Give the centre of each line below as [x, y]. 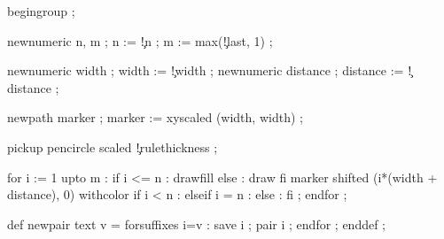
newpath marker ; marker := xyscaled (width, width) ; [155, 117]
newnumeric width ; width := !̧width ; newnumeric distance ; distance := [206, 70]
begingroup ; [41, 11]
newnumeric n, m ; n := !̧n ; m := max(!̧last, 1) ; [140, 40]
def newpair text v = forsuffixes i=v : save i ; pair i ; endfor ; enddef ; [196, 224]
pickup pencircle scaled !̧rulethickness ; [113, 146]
